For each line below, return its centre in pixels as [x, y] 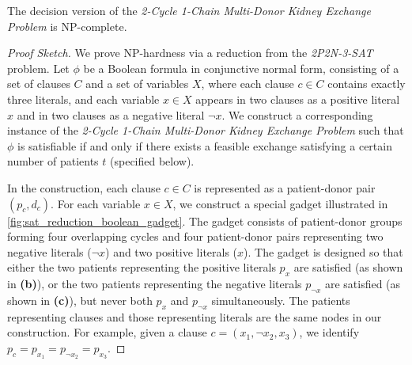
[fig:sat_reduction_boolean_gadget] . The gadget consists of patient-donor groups [205, 221]
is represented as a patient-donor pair [285, 187]
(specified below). [152, 161]
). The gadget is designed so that [323, 251]
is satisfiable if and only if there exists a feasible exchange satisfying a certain [205, 145]
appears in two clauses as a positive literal [298, 99]
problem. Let [38, 68]
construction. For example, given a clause [107, 332]
